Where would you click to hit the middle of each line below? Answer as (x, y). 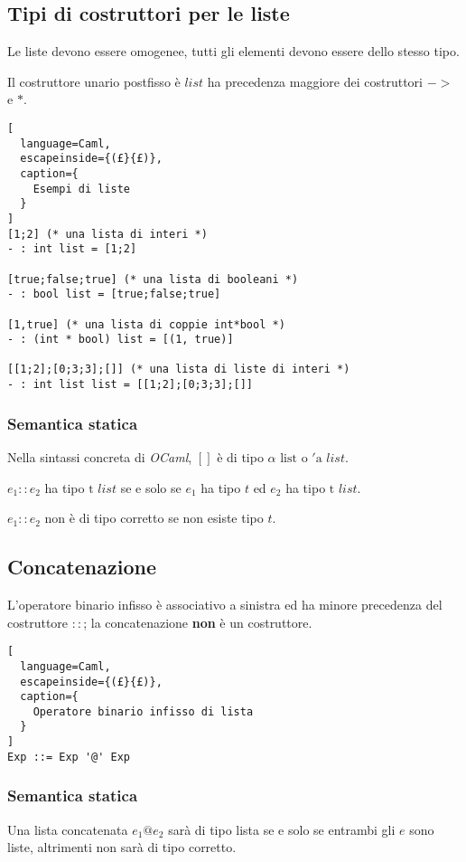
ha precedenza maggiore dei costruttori (315, 81)
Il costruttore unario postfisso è (94, 81)
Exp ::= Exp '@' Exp (69, 757)
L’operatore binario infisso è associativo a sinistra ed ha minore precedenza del (225, 604)
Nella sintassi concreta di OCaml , (100, 457)
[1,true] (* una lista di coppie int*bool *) (146, 324)
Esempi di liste (82, 189)
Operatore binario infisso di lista (143, 711)
